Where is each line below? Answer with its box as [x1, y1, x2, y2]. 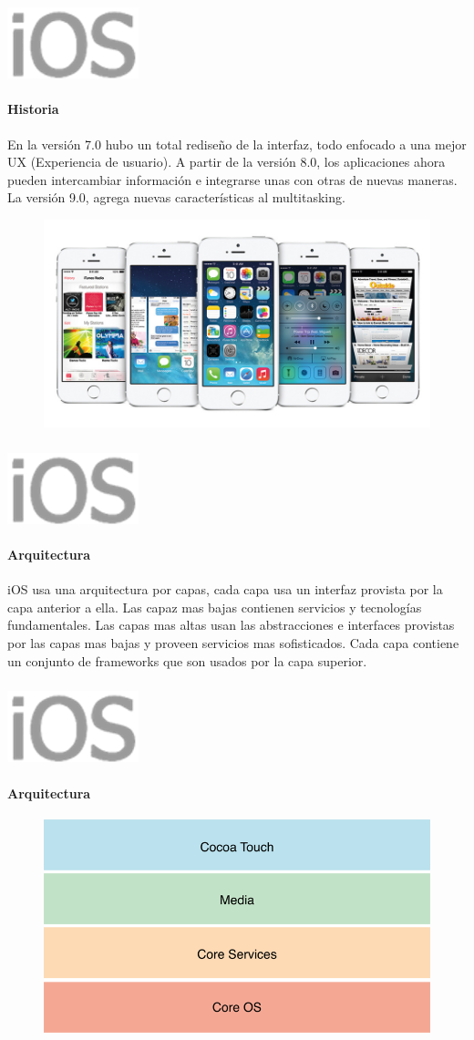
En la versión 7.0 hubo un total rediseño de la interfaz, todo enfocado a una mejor [7, 134, 467, 153]
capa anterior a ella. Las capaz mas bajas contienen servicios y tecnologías [7, 597, 422, 616]
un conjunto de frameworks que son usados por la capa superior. [7, 651, 367, 670]
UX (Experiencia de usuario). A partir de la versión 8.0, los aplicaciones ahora [7, 152, 446, 171]
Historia [7, 99, 59, 118]
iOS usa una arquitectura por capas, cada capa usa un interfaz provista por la [7, 580, 443, 599]
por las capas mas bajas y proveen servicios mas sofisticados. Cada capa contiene [7, 633, 459, 653]
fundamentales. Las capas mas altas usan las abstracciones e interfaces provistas [7, 615, 455, 634]
